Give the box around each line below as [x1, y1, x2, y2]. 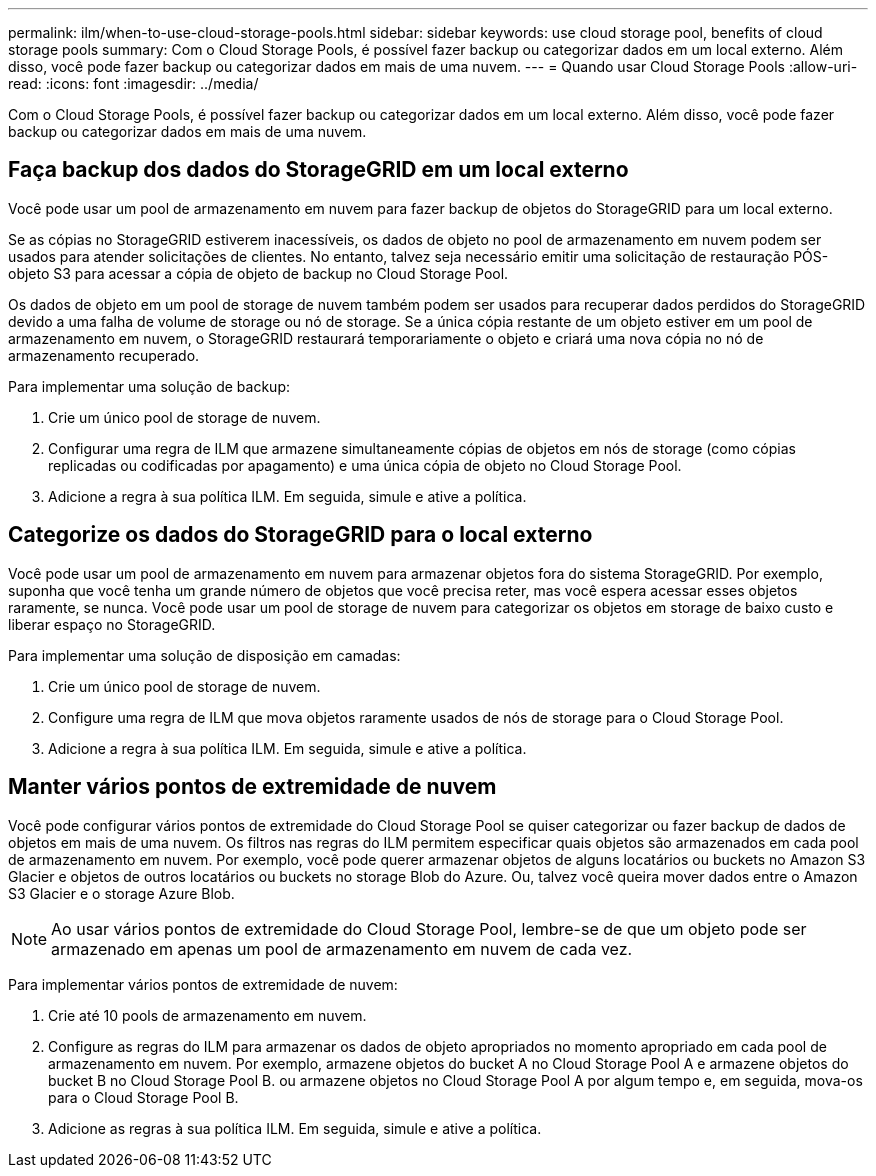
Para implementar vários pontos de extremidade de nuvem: [8, 975, 398, 993]
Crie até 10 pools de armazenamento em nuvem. [48, 1006, 367, 1024]
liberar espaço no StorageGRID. [8, 615, 216, 633]
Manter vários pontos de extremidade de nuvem [8, 774, 497, 800]
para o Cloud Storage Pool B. [48, 1088, 239, 1106]
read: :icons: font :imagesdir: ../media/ [8, 75, 259, 92]
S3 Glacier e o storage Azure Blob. [8, 884, 235, 902]
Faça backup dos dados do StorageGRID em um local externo [8, 157, 629, 183]
